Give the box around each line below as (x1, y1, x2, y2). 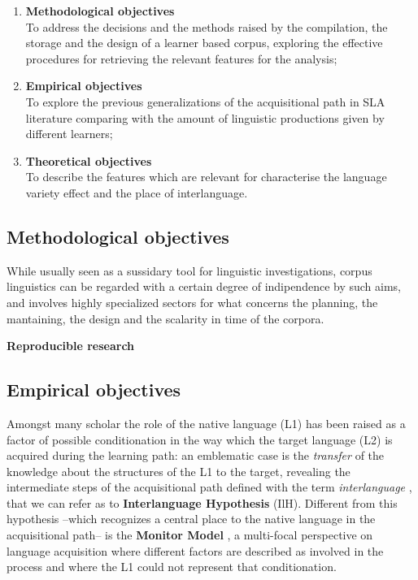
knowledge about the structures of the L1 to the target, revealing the (7, 462, 351, 479)
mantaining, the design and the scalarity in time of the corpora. (7, 309, 324, 327)
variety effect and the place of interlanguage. (25, 184, 248, 201)
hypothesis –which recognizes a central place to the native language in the (7, 510, 376, 527)
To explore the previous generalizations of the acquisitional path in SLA (25, 93, 385, 110)
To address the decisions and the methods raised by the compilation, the (25, 18, 388, 35)
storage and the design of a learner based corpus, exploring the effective (25, 34, 383, 51)
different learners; (25, 125, 113, 142)
